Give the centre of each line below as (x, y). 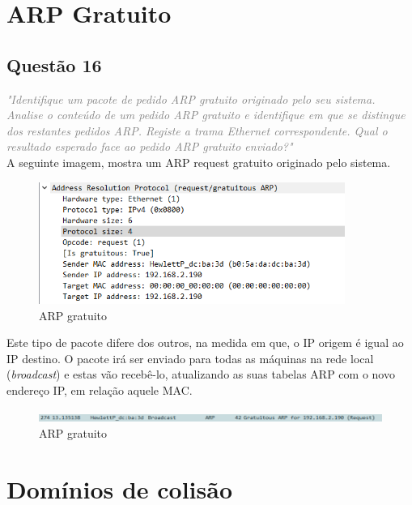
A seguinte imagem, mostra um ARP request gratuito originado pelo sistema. (199, 162)
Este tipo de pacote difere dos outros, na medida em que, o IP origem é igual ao (205, 342)
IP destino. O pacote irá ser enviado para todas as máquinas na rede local (190, 358)
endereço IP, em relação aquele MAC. (100, 389)
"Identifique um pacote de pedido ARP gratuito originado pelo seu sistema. (191, 98)
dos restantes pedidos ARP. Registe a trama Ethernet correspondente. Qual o (197, 130)
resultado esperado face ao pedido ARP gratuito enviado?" (150, 146)
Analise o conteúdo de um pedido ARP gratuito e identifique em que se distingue (206, 115)
